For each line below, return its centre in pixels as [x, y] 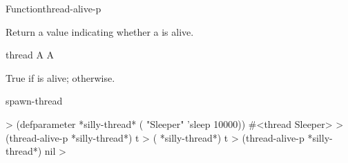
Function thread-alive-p [54, 8]
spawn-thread [34, 101]
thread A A [30, 55]
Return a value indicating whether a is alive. [100, 31]
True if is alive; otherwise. [60, 77]
